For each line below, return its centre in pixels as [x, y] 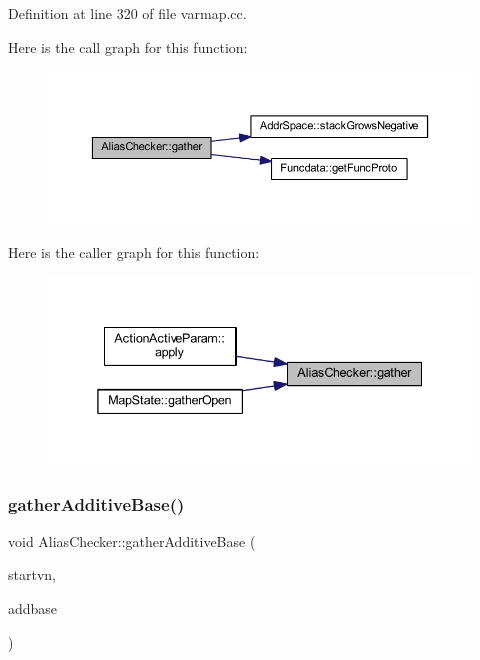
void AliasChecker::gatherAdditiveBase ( [132, 540]
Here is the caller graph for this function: [134, 252]
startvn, [32, 574]
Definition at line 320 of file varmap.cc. [127, 13]
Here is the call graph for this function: [128, 46]
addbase [33, 608]
